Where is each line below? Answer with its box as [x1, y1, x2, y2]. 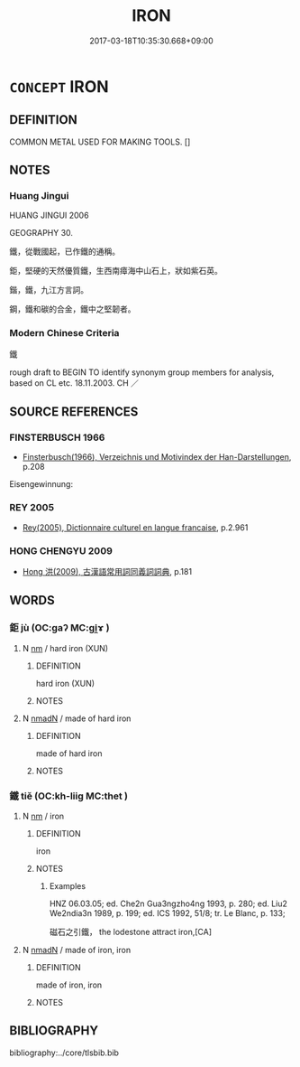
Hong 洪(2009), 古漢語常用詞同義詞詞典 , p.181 [22, 566, 192, 577]
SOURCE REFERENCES [9, 404, 139, 420]
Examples [49, 881, 86, 891]
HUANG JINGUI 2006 [9, 210, 89, 221]
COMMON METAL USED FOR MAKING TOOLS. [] [9, 136, 191, 147]
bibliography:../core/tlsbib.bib [9, 1047, 120, 1058]
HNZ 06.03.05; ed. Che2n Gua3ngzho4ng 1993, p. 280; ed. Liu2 [49, 898, 288, 909]
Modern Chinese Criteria [9, 327, 120, 340]
